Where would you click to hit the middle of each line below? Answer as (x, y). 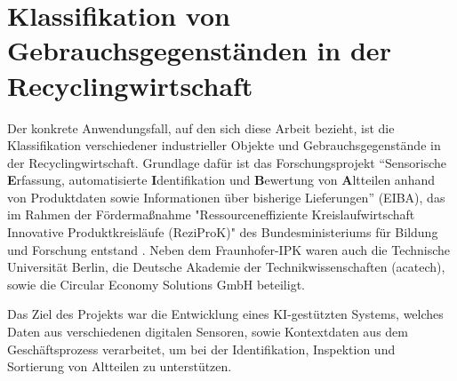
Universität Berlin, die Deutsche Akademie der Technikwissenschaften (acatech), (226, 267)
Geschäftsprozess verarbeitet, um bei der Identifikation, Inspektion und (201, 349)
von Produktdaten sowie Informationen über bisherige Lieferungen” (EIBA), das (226, 197)
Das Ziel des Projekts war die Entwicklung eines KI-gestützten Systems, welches (225, 314)
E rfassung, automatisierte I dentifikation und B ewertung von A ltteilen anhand (221, 180)
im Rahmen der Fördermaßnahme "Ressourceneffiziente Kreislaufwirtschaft (211, 214)
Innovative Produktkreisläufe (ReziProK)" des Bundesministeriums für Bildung (223, 232)
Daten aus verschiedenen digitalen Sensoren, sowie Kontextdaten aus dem (208, 332)
